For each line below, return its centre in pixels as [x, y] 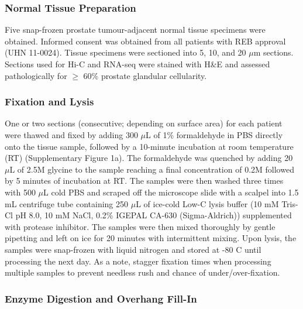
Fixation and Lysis [49, 102]
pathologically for [36, 75]
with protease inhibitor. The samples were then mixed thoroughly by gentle [140, 226]
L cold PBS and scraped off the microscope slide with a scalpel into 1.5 [171, 192]
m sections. [273, 52]
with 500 [20, 192]
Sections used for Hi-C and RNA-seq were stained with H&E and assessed [137, 64]
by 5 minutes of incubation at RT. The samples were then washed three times [144, 181]
